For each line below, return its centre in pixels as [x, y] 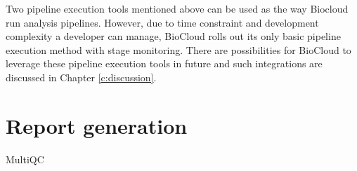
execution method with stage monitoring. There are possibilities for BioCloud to [178, 49]
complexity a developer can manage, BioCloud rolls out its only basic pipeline [173, 36]
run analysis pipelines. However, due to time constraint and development [162, 22]
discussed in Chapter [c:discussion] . [81, 77]
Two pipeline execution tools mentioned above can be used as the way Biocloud [177, 8]
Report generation [97, 125]
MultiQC [25, 159]
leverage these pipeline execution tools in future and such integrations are [164, 63]
